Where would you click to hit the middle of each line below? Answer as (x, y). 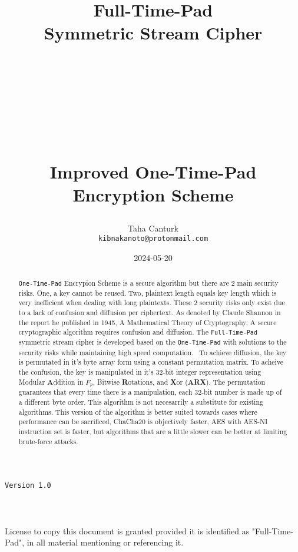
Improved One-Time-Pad (153, 171)
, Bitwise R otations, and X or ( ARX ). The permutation (179, 382)
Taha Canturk (153, 228)
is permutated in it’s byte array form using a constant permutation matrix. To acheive (151, 362)
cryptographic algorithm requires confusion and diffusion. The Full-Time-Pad (138, 332)
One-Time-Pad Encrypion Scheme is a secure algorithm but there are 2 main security (148, 282)
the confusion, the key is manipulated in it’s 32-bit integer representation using (140, 371)
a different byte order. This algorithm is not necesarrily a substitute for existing (141, 402)
